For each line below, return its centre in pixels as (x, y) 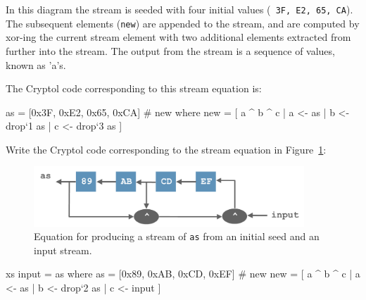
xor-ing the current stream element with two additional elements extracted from (178, 37)
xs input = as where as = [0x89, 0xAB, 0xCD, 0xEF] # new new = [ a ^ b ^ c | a (183, 274)
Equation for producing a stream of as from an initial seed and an (177, 236)
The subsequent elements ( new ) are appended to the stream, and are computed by (183, 23)
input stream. (63, 250)
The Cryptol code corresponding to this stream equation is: (134, 88)
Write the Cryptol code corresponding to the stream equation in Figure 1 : (166, 149)
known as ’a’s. (36, 64)
